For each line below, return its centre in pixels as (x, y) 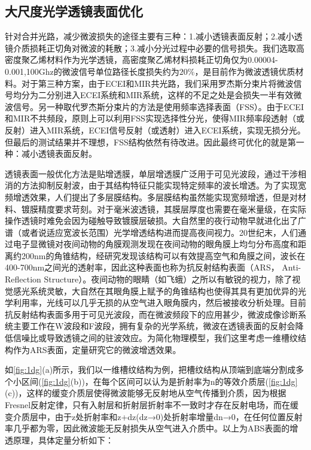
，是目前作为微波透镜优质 (245, 71)
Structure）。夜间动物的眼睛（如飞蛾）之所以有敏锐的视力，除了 (168, 279)
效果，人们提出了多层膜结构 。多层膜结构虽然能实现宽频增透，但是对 (164, 197)
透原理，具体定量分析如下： (59, 440)
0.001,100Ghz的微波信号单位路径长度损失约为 (92, 71)
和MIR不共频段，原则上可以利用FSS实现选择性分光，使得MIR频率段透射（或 (155, 118)
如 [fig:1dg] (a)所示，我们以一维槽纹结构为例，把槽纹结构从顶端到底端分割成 (150, 370)
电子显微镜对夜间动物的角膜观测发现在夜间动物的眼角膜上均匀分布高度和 (155, 244)
